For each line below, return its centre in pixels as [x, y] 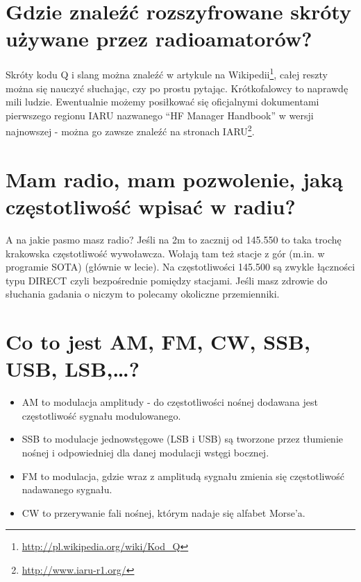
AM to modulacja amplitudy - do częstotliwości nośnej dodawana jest [170, 402]
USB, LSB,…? [73, 369]
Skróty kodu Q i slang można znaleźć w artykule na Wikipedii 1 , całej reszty [167, 73]
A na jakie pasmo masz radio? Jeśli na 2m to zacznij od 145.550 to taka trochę [174, 239]
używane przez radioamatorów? [159, 38]
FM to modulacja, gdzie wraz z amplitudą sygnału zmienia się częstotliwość [183, 476]
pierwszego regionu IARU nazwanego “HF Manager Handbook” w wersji [160, 115]
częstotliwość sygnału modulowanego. [101, 415]
